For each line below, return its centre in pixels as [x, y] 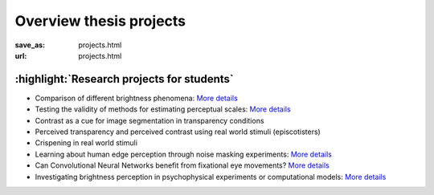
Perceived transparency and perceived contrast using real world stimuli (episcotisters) [178, 132]
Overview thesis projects [100, 21]
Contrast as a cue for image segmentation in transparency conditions [149, 120]
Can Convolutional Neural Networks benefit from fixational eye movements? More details [182, 165]
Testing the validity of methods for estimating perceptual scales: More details [163, 109]
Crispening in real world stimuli [86, 143]
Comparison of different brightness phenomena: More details [137, 98]
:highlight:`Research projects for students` [124, 79]
